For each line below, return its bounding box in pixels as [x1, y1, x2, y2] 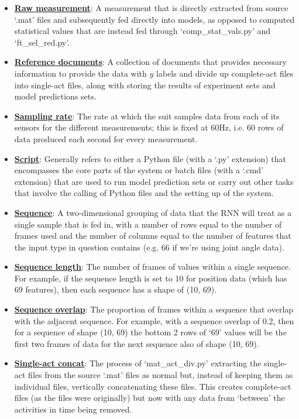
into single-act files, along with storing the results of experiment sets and [14, 78, 276, 91]
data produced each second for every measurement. [14, 132, 198, 145]
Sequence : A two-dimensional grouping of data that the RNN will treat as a [14, 206, 292, 218]
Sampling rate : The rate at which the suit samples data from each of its [14, 109, 280, 122]
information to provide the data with [14, 67, 147, 79]
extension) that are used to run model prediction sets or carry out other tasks [14, 175, 294, 187]
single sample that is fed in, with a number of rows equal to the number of [14, 218, 282, 230]
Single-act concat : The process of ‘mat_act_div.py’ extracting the [14, 357, 262, 369]
